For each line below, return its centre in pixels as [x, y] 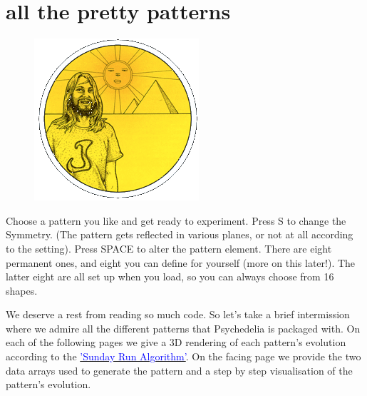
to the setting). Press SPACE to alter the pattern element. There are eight [169, 248]
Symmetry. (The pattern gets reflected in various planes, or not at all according [180, 234]
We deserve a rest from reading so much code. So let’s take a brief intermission [178, 314]
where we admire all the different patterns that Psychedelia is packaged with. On [183, 328]
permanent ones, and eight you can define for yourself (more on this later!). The [181, 262]
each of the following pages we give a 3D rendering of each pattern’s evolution [176, 342]
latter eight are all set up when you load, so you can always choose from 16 [170, 276]
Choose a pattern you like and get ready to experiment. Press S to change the [176, 220]
